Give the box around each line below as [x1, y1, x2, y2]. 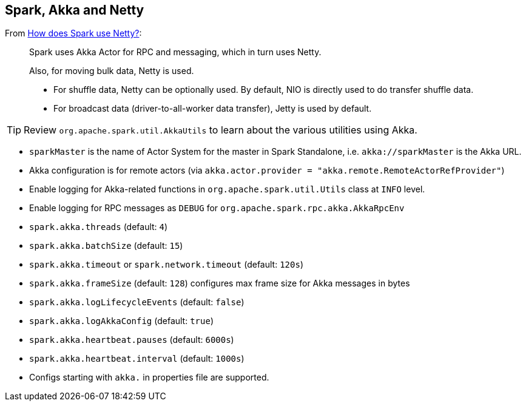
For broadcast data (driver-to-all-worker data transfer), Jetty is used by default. [53, 103, 372, 114]
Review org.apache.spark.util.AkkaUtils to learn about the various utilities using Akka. [24, 124, 417, 137]
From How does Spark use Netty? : [5, 28, 142, 39]
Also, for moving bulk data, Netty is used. [29, 66, 194, 76]
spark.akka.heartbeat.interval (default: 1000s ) [29, 353, 244, 364]
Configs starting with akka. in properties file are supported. [29, 372, 269, 383]
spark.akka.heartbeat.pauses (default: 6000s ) [29, 334, 234, 345]
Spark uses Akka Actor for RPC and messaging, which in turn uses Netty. [29, 47, 322, 58]
